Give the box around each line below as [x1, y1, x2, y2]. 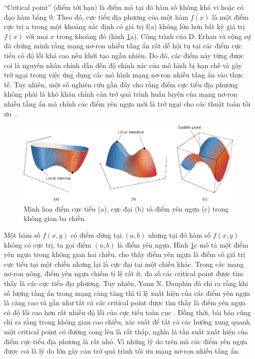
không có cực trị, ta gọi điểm [4, 239, 91, 250]
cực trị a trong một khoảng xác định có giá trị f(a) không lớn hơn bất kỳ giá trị [4, 21, 245, 32]
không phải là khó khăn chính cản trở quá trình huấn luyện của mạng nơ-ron [4, 89, 238, 99]
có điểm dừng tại [71, 230, 122, 240]
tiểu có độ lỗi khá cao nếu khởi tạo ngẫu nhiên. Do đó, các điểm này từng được [4, 50, 244, 60]
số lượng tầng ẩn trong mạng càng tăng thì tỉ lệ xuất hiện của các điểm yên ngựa [4, 287, 251, 298]
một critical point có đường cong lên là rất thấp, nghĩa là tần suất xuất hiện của [4, 326, 248, 336]
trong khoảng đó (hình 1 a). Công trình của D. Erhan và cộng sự [56, 31, 251, 41]
